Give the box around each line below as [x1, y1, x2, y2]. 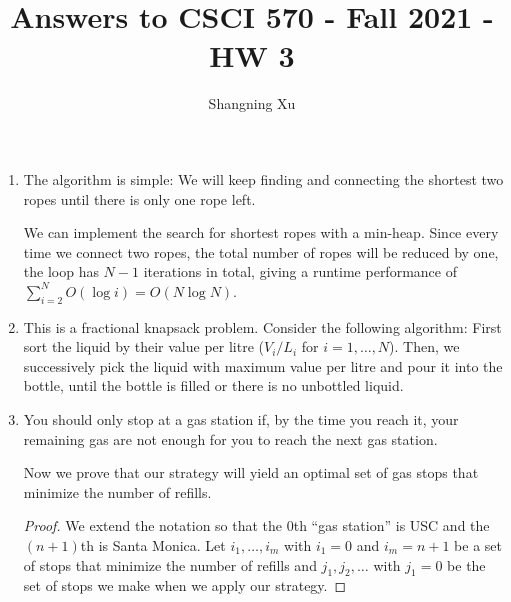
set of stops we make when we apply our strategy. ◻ [23, 575, 347, 596]
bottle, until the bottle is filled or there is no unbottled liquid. [23, 375, 404, 396]
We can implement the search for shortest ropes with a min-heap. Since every [23, 222, 499, 243]
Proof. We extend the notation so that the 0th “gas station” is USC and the [23, 515, 490, 536]
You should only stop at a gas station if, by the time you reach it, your [23, 409, 459, 430]
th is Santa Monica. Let [80, 535, 226, 556]
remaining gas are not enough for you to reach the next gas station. [23, 428, 438, 449]
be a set [454, 535, 502, 556]
